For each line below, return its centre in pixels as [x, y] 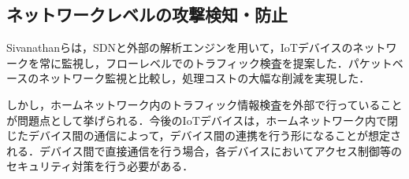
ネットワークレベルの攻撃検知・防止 [147, 15]
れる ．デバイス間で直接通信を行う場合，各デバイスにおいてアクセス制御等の [204, 150]
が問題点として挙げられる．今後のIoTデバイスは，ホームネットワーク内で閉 [202, 120]
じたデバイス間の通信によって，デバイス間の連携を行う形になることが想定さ [204, 135]
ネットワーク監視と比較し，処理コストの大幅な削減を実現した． [204, 78]
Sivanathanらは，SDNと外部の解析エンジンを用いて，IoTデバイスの [180, 47]
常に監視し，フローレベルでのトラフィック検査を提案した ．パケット [216, 62]
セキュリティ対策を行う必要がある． [100, 166]
